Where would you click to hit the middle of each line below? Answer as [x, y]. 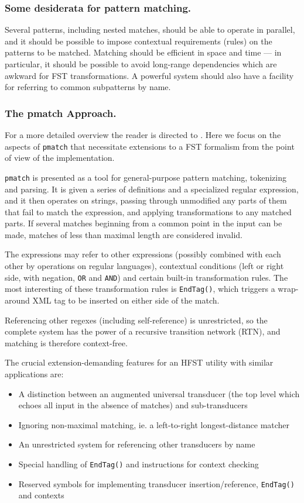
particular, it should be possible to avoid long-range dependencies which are [141, 64]
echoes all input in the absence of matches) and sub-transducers [133, 405]
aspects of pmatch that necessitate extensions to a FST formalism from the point [150, 146]
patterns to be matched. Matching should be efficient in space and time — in [143, 52]
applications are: [34, 373]
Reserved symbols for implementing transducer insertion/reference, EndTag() [156, 483]
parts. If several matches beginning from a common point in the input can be [144, 223]
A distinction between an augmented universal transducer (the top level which [159, 393]
